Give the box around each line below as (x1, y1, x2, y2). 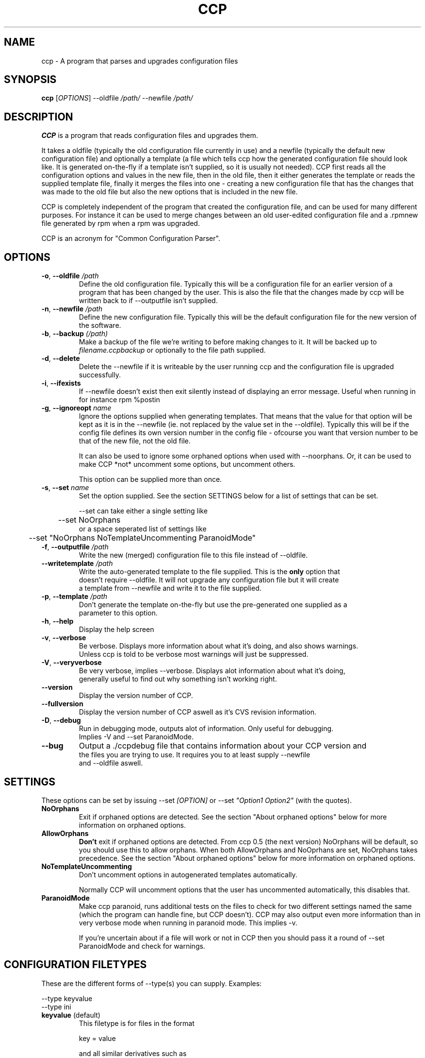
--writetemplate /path (41, 559, 113, 568)
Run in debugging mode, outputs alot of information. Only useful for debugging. (79, 724, 334, 733)
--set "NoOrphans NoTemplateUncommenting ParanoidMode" (29, 533, 256, 543)
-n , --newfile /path (41, 305, 103, 313)
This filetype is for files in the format (79, 1019, 195, 1027)
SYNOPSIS (4, 73, 57, 86)
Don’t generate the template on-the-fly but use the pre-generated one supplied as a (79, 600, 347, 609)
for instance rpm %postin (79, 395, 160, 404)
